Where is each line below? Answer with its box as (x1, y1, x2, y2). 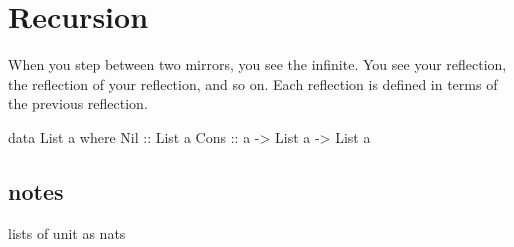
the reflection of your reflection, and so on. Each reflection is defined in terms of (8, 73, 498, 94)
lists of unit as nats (8, 222, 126, 243)
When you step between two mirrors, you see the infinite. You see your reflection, (8, 54, 507, 75)
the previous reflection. (8, 93, 148, 114)
